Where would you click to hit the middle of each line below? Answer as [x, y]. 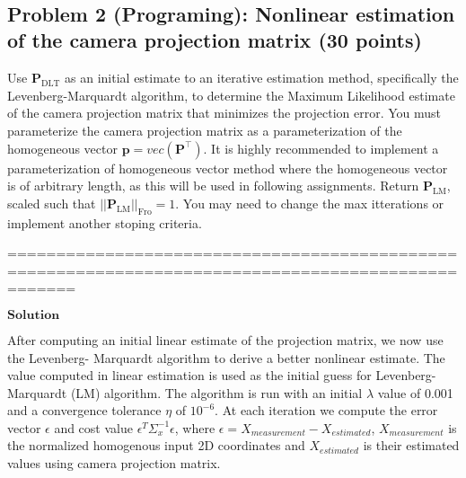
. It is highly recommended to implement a [321, 148]
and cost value [93, 427]
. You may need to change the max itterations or [310, 203]
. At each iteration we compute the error [326, 410]
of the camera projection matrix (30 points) [215, 40]
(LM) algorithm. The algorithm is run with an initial [216, 392]
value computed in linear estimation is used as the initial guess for [189, 375]
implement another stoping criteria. [105, 222]
